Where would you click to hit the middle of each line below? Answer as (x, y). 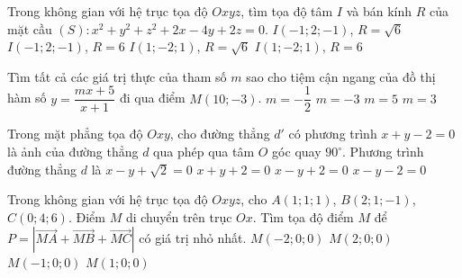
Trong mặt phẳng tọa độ (75, 134)
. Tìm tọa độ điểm (303, 216)
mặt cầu (30, 28)
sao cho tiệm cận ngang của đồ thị (341, 76)
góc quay (297, 152)
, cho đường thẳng (220, 134)
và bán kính (379, 11)
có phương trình (333, 134)
